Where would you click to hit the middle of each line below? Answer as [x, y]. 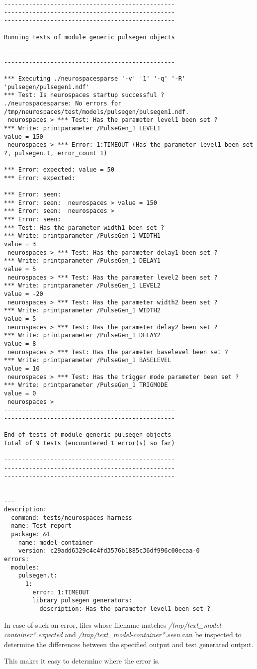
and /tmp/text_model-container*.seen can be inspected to [153, 634]
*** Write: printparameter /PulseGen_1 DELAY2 [82, 335]
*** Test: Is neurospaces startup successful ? [84, 95]
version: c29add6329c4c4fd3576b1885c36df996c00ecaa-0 [109, 551]
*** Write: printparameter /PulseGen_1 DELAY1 [82, 261]
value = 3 [20, 244]
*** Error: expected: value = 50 [59, 170]
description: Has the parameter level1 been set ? [125, 609]
